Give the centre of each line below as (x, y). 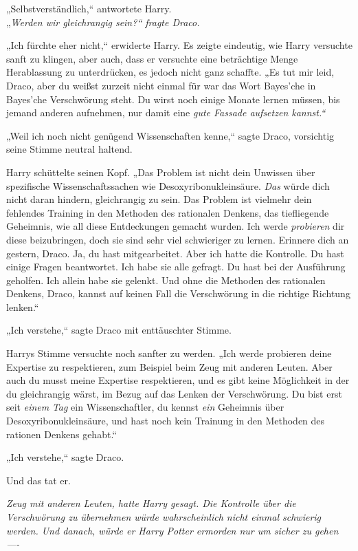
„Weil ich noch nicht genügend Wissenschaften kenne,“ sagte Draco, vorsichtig (170, 135)
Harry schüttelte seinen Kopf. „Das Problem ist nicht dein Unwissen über (161, 172)
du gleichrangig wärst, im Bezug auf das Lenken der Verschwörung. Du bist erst (174, 393)
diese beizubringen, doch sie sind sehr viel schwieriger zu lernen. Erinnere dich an (178, 239)
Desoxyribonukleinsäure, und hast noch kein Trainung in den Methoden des (166, 421)
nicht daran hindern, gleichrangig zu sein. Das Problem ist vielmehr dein (159, 199)
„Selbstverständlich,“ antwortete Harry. (89, 8)
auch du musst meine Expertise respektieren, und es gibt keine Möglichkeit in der (178, 380)
